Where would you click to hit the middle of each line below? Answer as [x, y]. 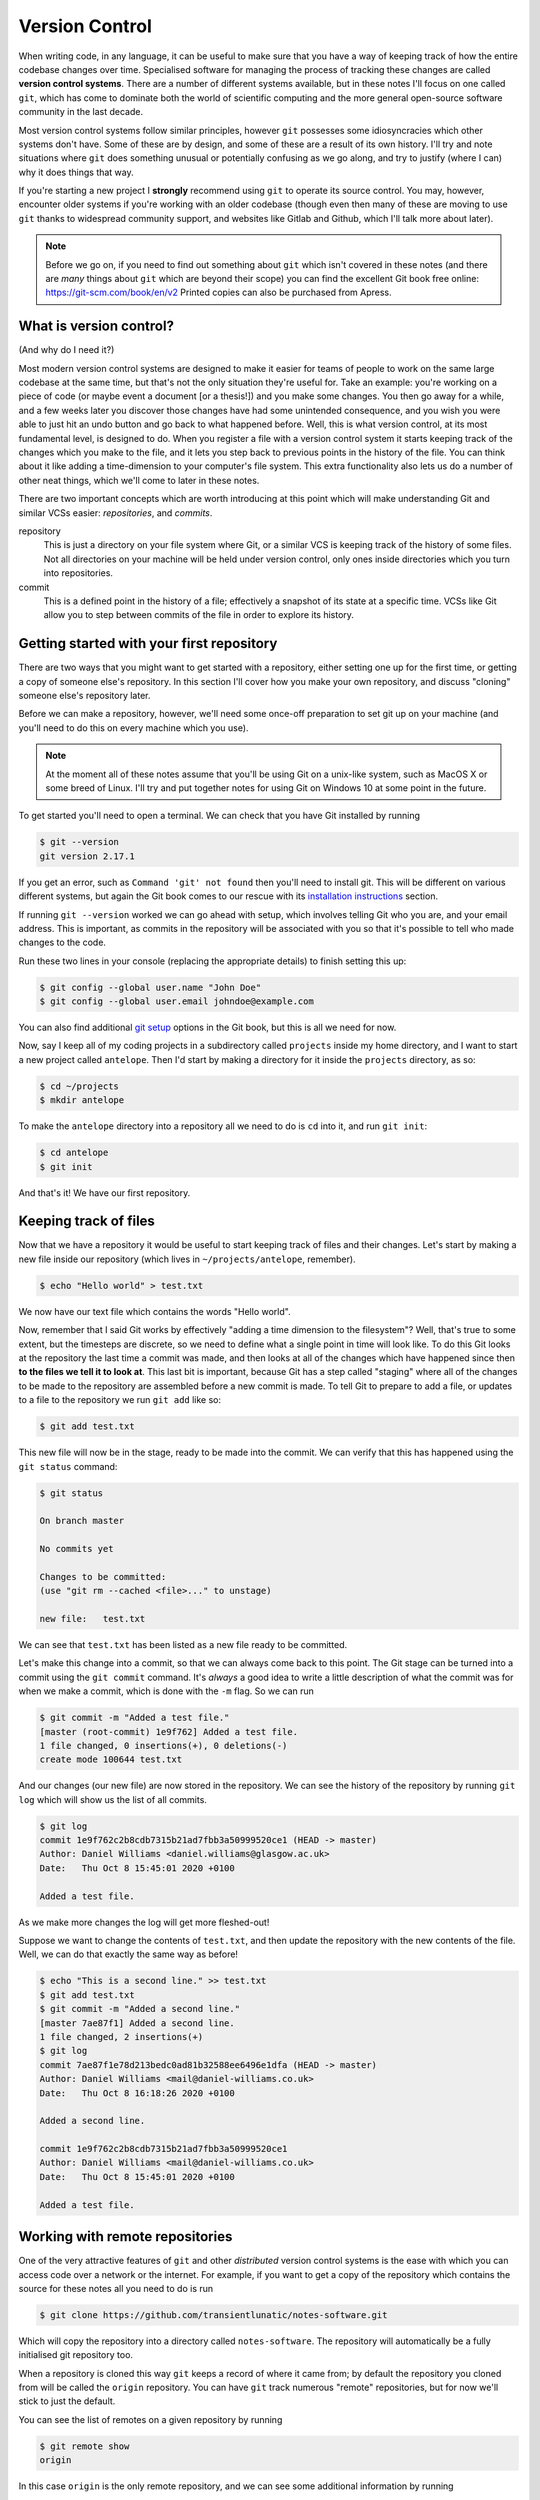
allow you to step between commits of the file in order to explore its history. [199, 615]
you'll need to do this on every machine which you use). [133, 727]
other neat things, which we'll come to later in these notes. [139, 480]
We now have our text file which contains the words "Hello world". [154, 1311]
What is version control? [96, 326]
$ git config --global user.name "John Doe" [150, 987]
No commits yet [76, 1549]
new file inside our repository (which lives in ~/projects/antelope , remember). [187, 1259]
